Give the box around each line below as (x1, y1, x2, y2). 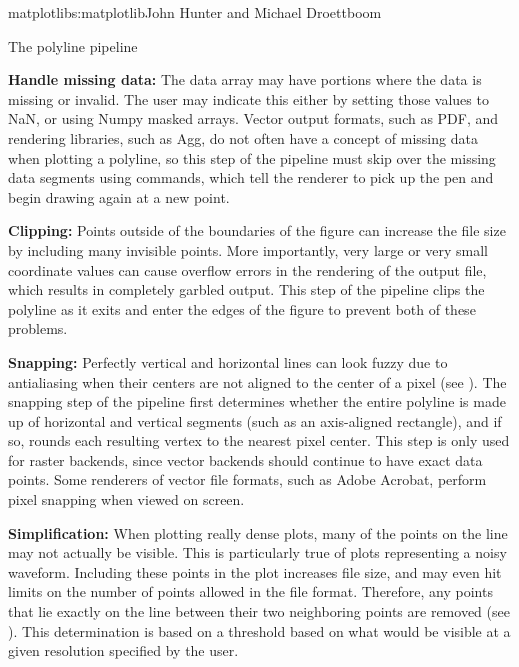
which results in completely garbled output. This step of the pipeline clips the (8, 279, 485, 300)
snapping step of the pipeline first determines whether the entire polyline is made (8, 391, 506, 412)
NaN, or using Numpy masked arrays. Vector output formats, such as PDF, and (8, 108, 499, 129)
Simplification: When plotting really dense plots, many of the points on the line (8, 522, 508, 543)
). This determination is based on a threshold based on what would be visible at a (8, 620, 511, 641)
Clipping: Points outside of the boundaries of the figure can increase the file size (8, 220, 506, 241)
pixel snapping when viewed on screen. (8, 489, 245, 510)
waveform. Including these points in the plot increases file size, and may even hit (8, 561, 502, 582)
